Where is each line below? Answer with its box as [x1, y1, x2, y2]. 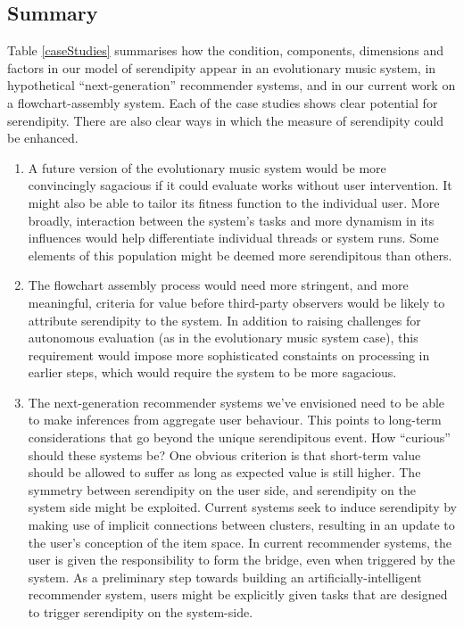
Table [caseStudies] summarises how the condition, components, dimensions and [7, 41, 444, 60]
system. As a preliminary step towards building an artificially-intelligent [28, 567, 422, 586]
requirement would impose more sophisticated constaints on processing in [28, 345, 430, 364]
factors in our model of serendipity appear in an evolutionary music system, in [7, 58, 436, 77]
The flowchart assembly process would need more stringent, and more [28, 276, 409, 294]
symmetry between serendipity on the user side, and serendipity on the [28, 480, 416, 499]
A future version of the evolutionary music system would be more [28, 158, 386, 177]
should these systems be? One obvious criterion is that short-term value [28, 445, 421, 464]
